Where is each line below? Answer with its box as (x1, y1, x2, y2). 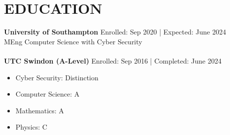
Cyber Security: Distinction (15, 72, 99, 82)
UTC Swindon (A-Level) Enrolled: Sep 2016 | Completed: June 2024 (4, 55, 222, 66)
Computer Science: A (15, 89, 80, 99)
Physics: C (15, 122, 47, 132)
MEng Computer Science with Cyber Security (4, 36, 142, 46)
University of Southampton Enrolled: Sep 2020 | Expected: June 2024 (4, 27, 226, 37)
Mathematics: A (15, 105, 64, 115)
